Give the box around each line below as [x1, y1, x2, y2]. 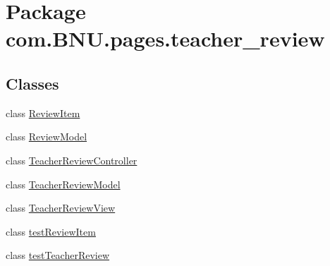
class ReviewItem [6, 105, 80, 120]
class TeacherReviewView [6, 200, 116, 215]
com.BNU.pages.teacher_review [6, 24, 325, 53]
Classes [6, 72, 59, 94]
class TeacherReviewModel [6, 176, 121, 191]
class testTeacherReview [6, 248, 110, 262]
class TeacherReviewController [6, 152, 137, 167]
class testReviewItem [6, 224, 96, 238]
